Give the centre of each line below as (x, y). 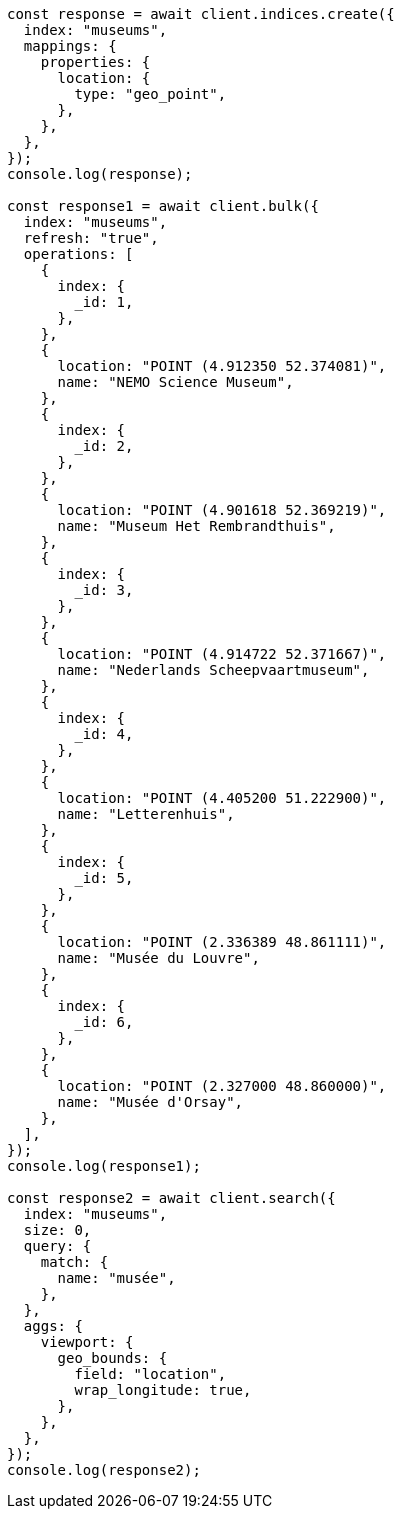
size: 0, (57, 1230)
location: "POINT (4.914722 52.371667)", (222, 654)
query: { (57, 1246)
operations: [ (78, 254)
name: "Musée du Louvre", (158, 958)
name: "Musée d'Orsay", (150, 1102)
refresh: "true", (91, 238)
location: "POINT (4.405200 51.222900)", (222, 798)
